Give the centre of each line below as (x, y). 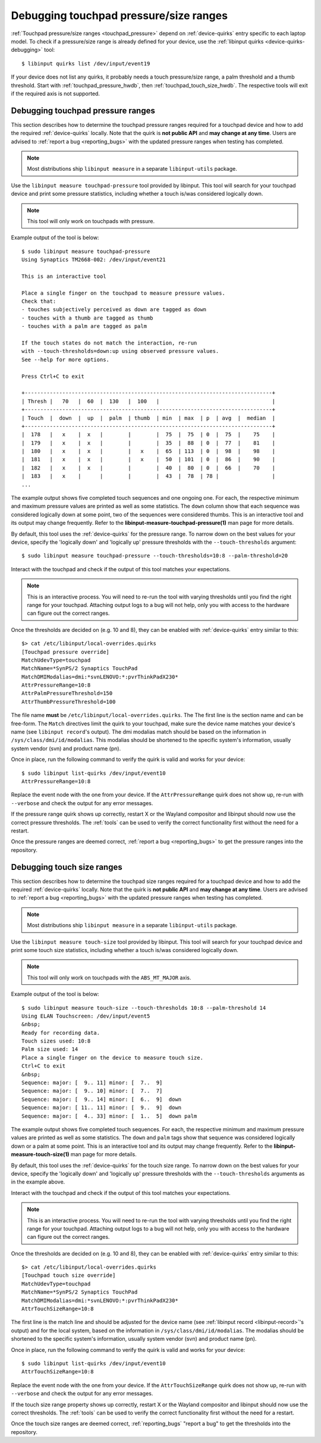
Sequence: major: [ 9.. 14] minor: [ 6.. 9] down (101, 1099)
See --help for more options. (66, 359)
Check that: (39, 301)
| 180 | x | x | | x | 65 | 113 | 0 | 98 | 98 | (149, 451)
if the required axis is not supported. (56, 93)
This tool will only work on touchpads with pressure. (91, 221)
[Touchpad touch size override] (69, 1275)
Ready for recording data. (61, 1033)
